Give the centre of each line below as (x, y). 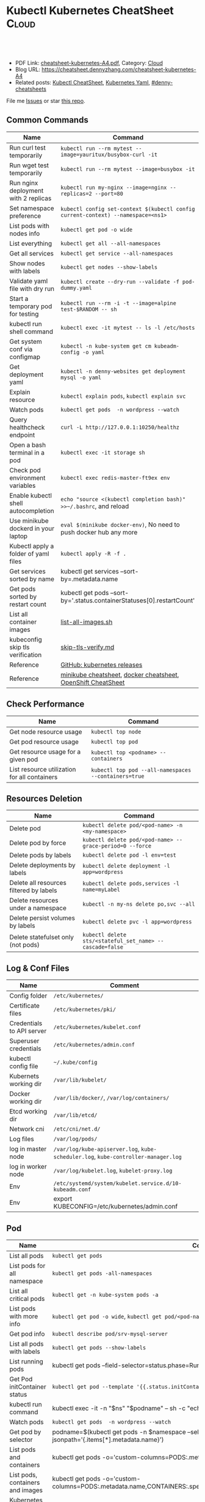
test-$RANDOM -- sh (89, 309)
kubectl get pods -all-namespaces (102, 1273)
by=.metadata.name (89, 578)
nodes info (25, 233)
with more (24, 1316)
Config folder (28, 996)
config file (24, 1066)
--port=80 (109, 193)
